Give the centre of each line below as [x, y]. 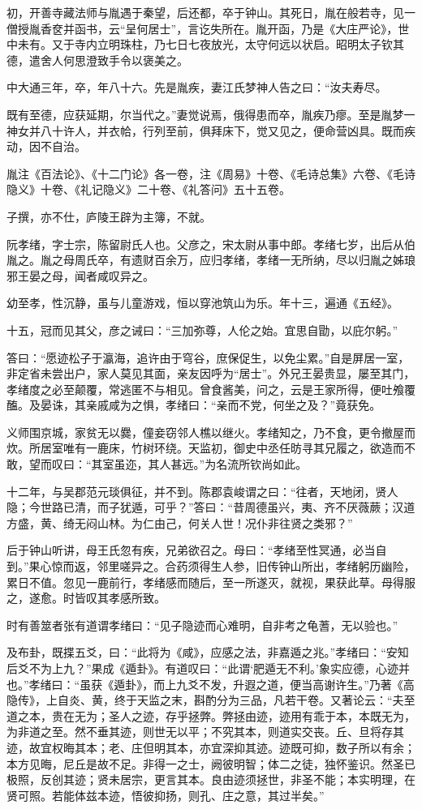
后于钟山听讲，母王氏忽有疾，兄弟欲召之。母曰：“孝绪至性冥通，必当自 [197, 550]
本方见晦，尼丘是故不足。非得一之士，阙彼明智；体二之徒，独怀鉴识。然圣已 [211, 763]
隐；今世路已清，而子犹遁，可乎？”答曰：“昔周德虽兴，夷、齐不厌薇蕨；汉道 [211, 507]
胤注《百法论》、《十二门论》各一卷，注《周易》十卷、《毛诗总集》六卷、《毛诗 [211, 173]
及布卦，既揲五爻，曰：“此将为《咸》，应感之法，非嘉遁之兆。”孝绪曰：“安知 [208, 652]
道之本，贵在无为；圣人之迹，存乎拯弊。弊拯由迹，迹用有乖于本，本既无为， [211, 715]
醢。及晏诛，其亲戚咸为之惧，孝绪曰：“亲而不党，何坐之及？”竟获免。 [194, 405]
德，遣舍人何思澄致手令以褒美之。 [97, 60]
